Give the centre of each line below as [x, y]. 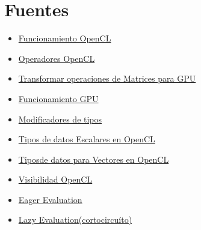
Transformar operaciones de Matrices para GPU [107, 78]
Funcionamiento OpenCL [65, 38]
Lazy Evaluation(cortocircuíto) [75, 219]
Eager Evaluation [50, 199]
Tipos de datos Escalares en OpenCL [87, 139]
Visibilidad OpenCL [55, 179]
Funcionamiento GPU [58, 98]
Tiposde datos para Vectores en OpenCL [94, 159]
